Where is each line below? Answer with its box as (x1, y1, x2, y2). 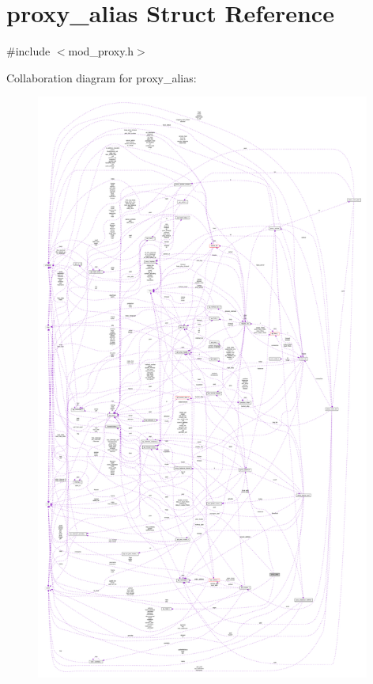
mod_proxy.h (68, 43, 134, 59)
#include (6, 43, 51, 59)
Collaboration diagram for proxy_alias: (6, 69, 197, 85)
